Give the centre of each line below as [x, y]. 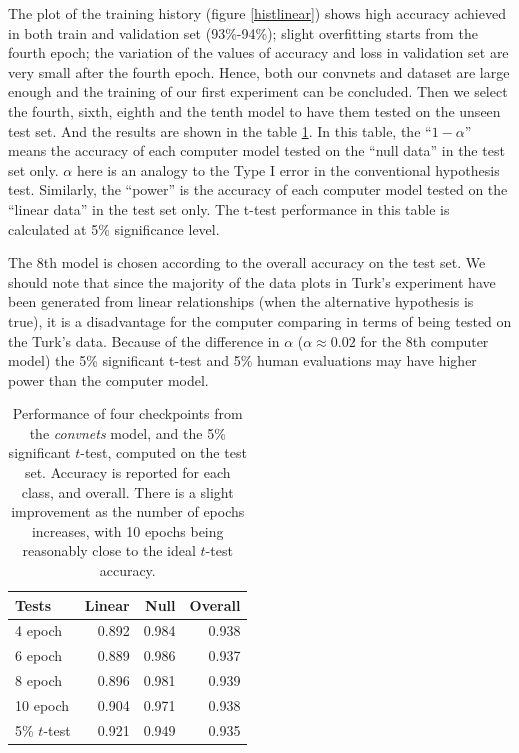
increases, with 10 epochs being [127, 530]
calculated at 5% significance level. [114, 228]
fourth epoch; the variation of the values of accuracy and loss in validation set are [258, 52]
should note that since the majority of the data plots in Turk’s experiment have [252, 281]
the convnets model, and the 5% [127, 432]
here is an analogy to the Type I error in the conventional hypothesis [288, 169]
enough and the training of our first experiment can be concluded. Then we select [258, 91]
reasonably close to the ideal [109, 550]
